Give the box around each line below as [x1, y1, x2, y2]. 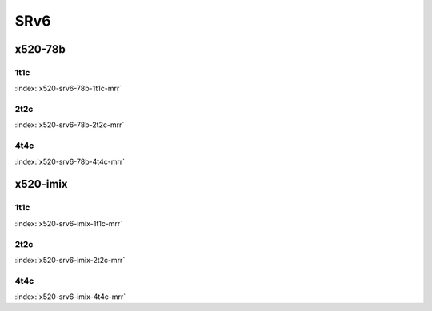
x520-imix [14, 177, 68, 191]
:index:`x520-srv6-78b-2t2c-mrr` [14, 120, 125, 130]
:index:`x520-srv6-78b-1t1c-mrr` [14, 84, 122, 94]
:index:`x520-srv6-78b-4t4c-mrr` [14, 157, 126, 166]
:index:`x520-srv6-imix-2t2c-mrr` [14, 255, 126, 265]
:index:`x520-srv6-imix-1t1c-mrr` [14, 218, 123, 228]
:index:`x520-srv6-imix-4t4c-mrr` [14, 292, 126, 301]
